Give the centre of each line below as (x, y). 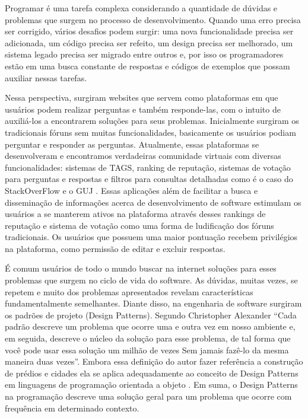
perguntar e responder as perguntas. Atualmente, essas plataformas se (132, 144)
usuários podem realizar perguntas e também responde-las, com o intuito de (143, 109)
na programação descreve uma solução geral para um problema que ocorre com (148, 396)
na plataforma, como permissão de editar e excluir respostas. (115, 248)
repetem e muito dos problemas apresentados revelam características (129, 291)
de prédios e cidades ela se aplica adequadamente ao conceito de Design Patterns (152, 373)
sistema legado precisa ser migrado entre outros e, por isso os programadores (144, 54)
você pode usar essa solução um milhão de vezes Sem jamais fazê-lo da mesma (147, 350)
